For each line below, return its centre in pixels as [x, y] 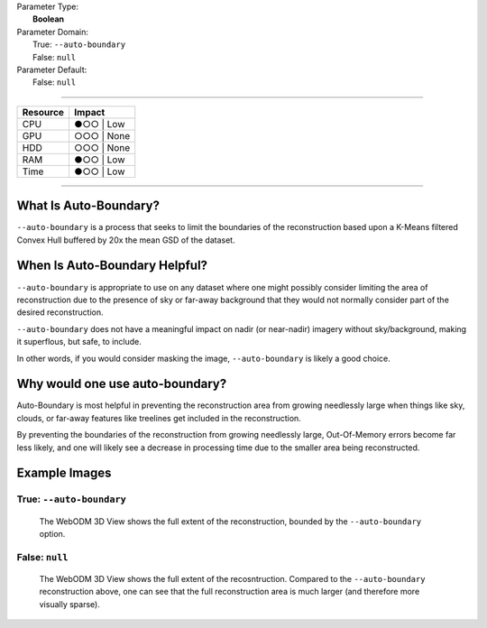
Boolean [49, 19]
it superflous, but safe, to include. [79, 342]
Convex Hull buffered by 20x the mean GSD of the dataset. [126, 240]
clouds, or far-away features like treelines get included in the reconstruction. [159, 418]
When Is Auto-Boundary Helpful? [112, 266]
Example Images [64, 473]
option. [52, 533]
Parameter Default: [52, 69]
